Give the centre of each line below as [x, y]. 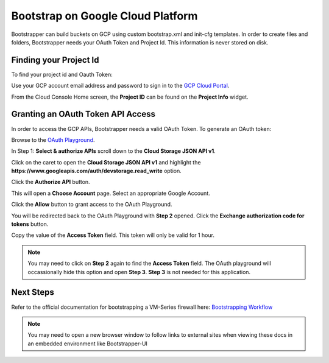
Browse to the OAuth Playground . [53, 139]
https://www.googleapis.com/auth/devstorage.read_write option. [97, 171]
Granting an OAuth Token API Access [83, 114]
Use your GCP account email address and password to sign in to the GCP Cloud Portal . [120, 86]
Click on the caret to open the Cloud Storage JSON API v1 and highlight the [106, 162]
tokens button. [30, 224]
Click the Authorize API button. [51, 182]
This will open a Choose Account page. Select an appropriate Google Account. [111, 193]
